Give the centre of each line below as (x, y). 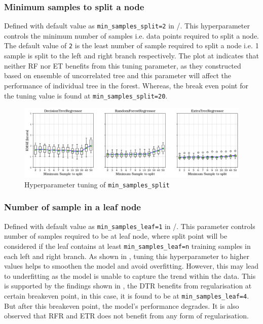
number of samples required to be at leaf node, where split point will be (116, 236)
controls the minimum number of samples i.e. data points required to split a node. (131, 35)
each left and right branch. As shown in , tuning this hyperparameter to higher (127, 256)
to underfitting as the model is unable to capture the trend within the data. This (130, 276)
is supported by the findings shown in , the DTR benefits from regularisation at (128, 286)
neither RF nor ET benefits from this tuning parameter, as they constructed (123, 65)
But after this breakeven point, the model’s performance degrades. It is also (122, 305)
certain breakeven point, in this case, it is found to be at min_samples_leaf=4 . (127, 295)
